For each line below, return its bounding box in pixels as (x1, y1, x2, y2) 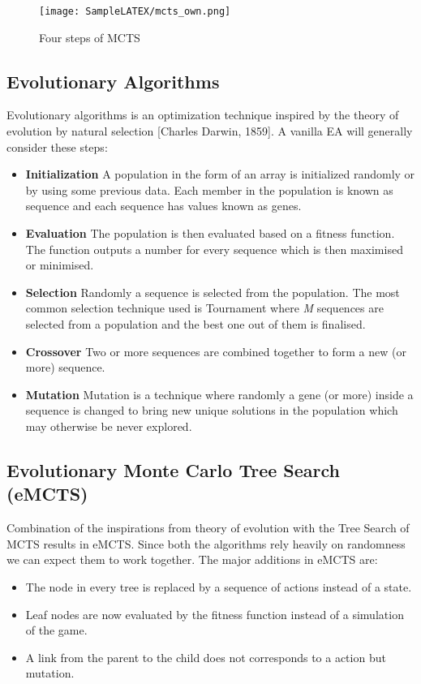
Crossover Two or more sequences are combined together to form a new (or (25, 342, 406, 359)
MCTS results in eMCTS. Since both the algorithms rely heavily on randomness (6, 535, 406, 552)
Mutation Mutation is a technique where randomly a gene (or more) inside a (25, 385, 414, 402)
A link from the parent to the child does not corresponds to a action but (25, 648, 386, 665)
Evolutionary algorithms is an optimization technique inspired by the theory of (6, 106, 399, 123)
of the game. (25, 622, 88, 639)
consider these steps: (6, 138, 108, 155)
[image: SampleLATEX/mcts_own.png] (39, 6, 231, 17)
